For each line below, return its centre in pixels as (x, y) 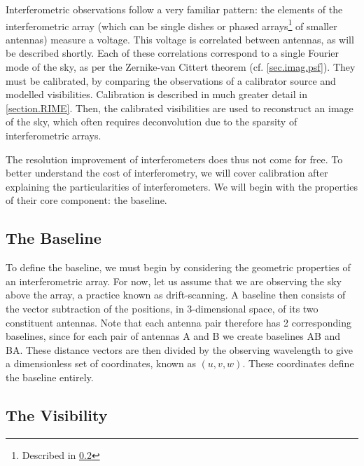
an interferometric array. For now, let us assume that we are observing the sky (174, 281)
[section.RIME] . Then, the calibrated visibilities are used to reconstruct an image (180, 108)
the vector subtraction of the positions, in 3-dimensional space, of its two (162, 308)
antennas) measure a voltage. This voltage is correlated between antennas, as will (180, 39)
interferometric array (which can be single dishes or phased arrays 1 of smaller (171, 25)
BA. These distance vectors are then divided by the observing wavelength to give (180, 349)
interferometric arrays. (54, 135)
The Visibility (57, 414)
